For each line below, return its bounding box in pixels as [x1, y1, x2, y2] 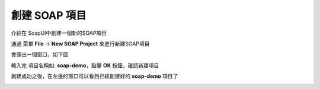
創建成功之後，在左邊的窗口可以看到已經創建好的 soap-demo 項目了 [11, 72, 178, 80]
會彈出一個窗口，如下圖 [11, 51, 68, 58]
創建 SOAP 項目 [11, 9, 87, 22]
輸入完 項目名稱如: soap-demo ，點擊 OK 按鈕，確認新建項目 [11, 62, 159, 69]
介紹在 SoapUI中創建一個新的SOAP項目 [11, 29, 107, 37]
